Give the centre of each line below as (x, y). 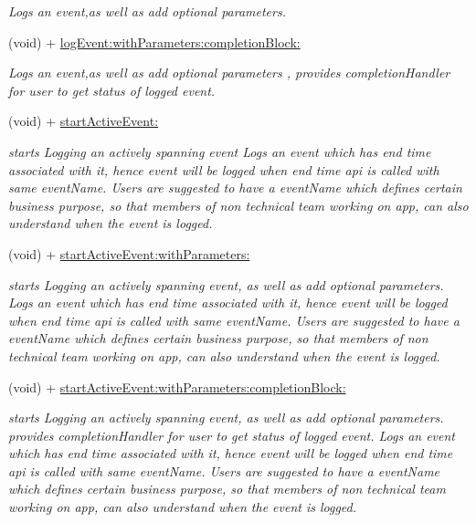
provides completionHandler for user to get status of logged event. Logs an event (232, 435)
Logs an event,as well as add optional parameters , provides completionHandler (229, 73)
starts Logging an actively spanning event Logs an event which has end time (220, 151)
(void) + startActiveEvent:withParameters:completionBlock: (177, 386)
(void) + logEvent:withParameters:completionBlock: (154, 42)
